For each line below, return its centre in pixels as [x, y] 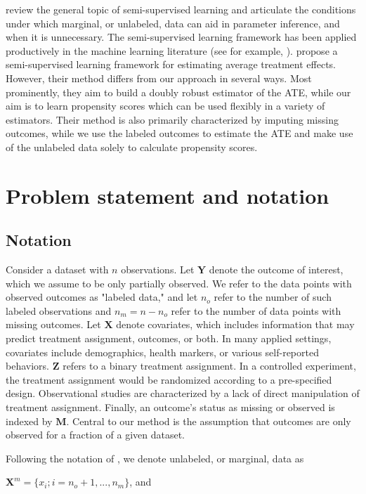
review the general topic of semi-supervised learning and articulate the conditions [181, 9]
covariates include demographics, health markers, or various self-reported [162, 352]
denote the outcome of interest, [276, 269]
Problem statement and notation [168, 195]
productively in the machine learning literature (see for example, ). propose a [172, 50]
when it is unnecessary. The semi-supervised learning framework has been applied [181, 37]
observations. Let [158, 269]
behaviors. [27, 366]
